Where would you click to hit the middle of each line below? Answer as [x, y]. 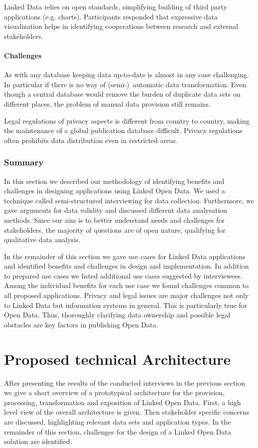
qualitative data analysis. [42, 239]
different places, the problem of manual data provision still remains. [108, 103]
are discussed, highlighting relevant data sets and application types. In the [118, 421]
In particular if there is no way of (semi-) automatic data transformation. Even [125, 84]
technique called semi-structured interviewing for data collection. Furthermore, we [129, 200]
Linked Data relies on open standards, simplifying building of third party [116, 6]
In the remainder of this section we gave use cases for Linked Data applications [125, 256]
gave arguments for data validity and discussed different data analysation [116, 210]
